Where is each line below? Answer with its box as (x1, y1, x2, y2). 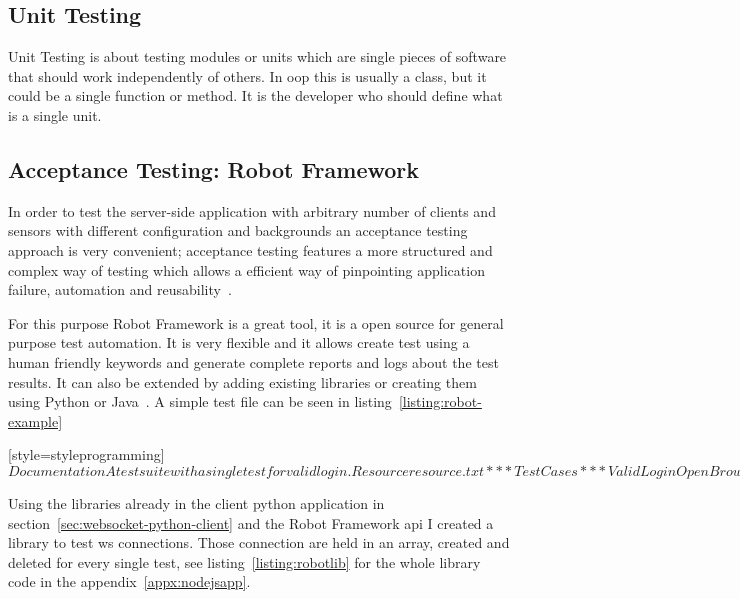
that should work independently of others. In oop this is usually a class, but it (8, 65, 487, 86)
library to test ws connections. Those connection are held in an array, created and (8, 532, 510, 553)
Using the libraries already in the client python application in (8, 492, 385, 513)
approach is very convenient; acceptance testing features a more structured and (8, 239, 493, 260)
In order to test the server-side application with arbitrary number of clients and (8, 200, 496, 221)
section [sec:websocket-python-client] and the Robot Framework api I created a (8, 512, 494, 533)
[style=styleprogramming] (8, 444, 165, 465)
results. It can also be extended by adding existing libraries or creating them (8, 371, 477, 392)
